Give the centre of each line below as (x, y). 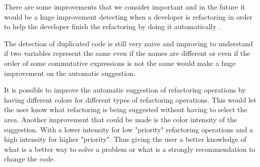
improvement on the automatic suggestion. (70, 73)
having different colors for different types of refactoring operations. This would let (130, 99)
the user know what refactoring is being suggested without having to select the (126, 109)
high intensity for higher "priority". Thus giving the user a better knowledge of (125, 139)
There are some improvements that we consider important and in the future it (125, 7)
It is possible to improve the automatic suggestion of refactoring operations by (125, 90)
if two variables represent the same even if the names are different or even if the (127, 53)
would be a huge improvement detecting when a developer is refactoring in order (128, 16)
